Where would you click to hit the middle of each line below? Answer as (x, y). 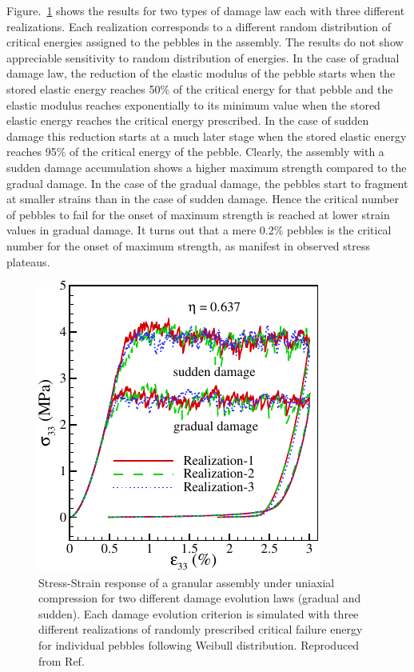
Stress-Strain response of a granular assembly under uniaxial (187, 582)
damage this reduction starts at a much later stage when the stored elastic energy (207, 136)
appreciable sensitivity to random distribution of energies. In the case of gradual (203, 57)
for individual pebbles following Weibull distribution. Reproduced (199, 645)
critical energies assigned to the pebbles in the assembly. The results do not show (205, 42)
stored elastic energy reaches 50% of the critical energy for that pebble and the (200, 88)
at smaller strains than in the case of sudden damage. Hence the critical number (203, 199)
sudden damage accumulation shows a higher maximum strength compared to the (207, 167)
